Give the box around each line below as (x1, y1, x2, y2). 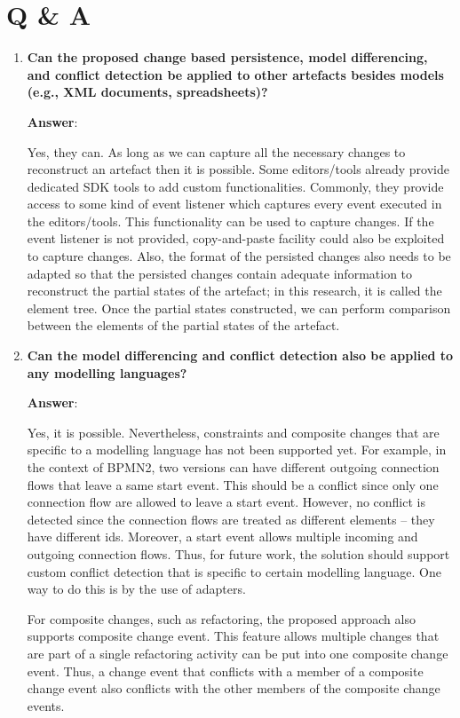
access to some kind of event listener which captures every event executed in (27, 194, 442, 213)
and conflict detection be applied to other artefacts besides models (27, 65, 444, 83)
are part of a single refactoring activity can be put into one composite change (27, 643, 448, 662)
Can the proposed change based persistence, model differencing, (27, 48, 428, 67)
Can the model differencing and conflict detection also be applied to (27, 346, 454, 365)
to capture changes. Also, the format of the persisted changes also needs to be (27, 247, 451, 265)
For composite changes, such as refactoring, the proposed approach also (27, 609, 416, 627)
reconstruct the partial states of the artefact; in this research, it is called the (27, 281, 442, 300)
